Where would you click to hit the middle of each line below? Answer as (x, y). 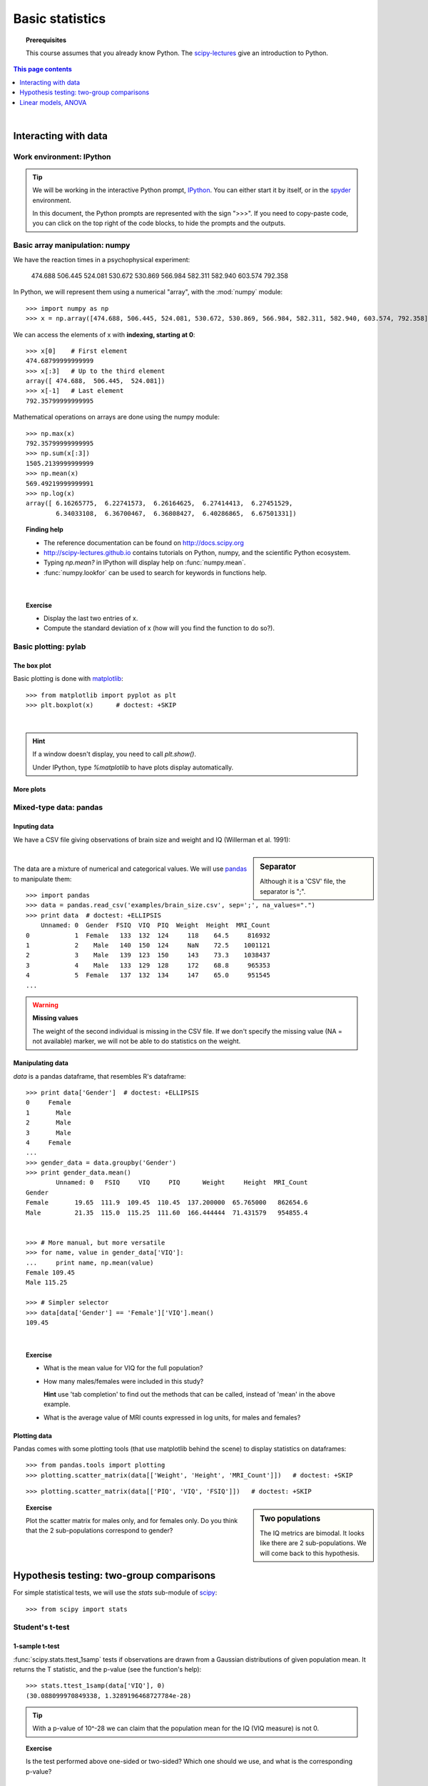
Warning (45, 1005)
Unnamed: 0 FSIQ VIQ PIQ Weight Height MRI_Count (182, 1183)
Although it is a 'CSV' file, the (303, 882)
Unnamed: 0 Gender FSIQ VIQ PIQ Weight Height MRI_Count (155, 926)
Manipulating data (41, 1063)
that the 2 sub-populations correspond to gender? (100, 1531)
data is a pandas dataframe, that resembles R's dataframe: (100, 1076)
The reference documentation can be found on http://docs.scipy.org (144, 542)
